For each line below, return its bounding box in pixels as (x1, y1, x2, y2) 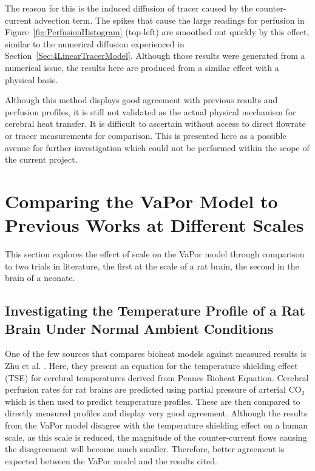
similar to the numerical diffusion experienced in (5, 37, 185, 50)
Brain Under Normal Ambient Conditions (5, 319, 274, 337)
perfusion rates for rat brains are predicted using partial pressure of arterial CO (5, 383, 302, 396)
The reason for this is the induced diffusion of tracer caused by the (5, 2, 253, 14)
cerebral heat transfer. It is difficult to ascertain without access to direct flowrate (5, 117, 306, 130)
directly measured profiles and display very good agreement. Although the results (5, 407, 308, 419)
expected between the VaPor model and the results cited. (5, 454, 218, 467)
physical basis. (5, 73, 58, 86)
